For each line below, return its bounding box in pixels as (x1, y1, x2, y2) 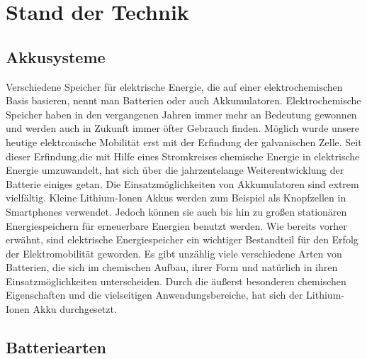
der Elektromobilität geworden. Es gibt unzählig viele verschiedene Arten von (6, 245, 342, 260)
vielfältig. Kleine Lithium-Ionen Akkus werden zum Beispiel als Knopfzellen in (6, 190, 346, 205)
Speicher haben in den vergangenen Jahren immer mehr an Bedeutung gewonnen (6, 106, 357, 121)
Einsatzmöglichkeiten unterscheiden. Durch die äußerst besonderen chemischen (6, 273, 346, 288)
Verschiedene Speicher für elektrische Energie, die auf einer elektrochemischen (6, 79, 343, 94)
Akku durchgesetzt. (33, 302, 117, 316)
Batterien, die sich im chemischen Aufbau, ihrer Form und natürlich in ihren (6, 260, 338, 275)
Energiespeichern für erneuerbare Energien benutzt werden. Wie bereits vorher (6, 218, 347, 233)
